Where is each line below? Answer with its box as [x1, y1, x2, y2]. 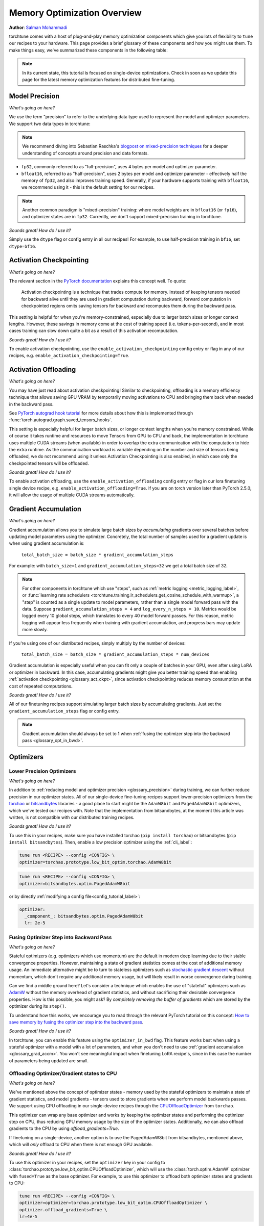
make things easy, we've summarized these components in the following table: [9, 47, 168, 53]
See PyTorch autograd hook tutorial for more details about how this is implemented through [9, 410, 193, 416]
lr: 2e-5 [24, 920, 45, 926]
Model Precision [9, 92, 60, 100]
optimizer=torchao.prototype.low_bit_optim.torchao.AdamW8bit [19, 859, 172, 865]
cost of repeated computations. [9, 683, 73, 689]
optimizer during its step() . [9, 1003, 66, 1009]
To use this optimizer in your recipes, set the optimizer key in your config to [9, 1159, 166, 1165]
